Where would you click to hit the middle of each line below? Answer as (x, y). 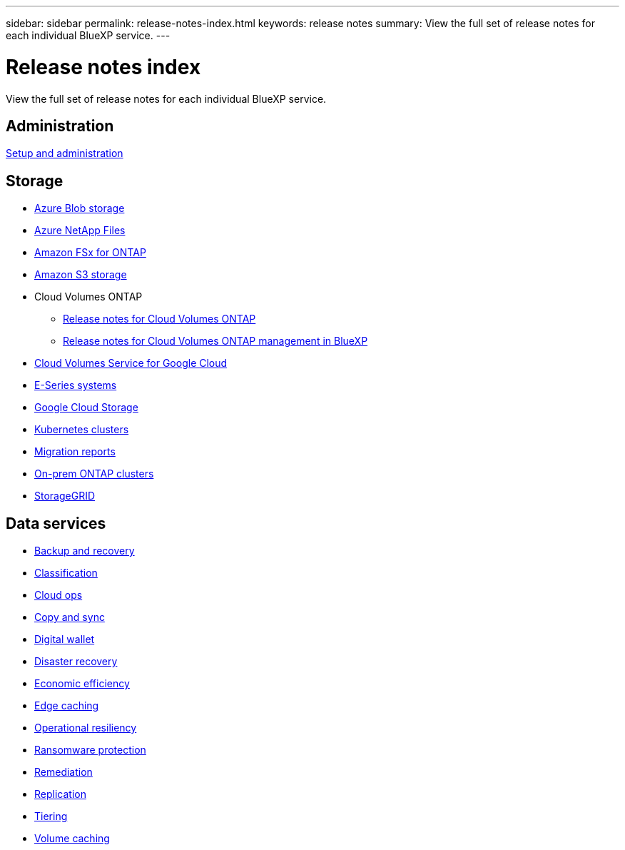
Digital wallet (65, 639)
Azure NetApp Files (80, 231)
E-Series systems (76, 385)
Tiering (51, 816)
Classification (66, 573)
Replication (60, 794)
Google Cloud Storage (86, 408)
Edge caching (67, 706)
